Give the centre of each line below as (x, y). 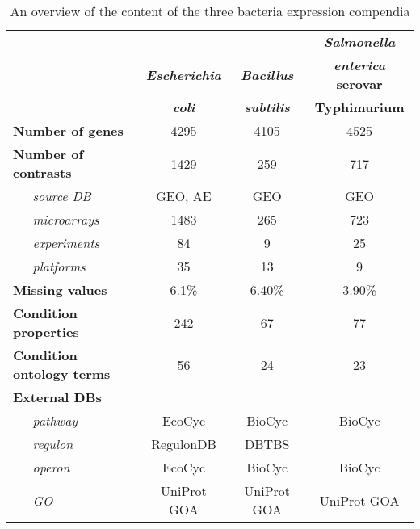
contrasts (42, 172)
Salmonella (359, 42)
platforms (59, 266)
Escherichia (184, 74)
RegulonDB (184, 444)
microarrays (66, 219)
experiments (66, 243)
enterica (359, 65)
